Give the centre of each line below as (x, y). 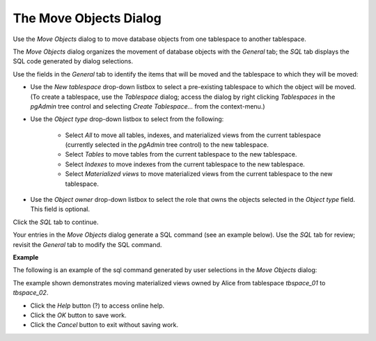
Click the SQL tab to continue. (56, 222)
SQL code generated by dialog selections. (73, 61)
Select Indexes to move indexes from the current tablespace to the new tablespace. (185, 164)
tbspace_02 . (31, 293)
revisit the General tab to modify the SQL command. (87, 244)
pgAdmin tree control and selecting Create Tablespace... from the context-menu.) (148, 106)
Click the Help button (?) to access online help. (97, 306)
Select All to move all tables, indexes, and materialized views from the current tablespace (193, 135)
